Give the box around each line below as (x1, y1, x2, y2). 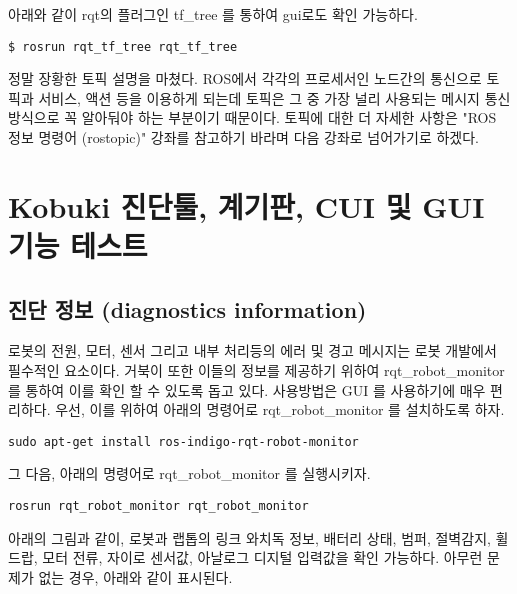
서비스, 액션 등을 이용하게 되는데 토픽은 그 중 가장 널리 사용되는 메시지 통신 (38, 87, 511, 108)
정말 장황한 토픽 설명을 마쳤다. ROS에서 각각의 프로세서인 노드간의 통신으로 (8, 68, 482, 89)
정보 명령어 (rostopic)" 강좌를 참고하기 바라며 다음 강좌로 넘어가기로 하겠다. (8, 127, 479, 148)
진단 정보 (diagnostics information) (8, 293, 367, 324)
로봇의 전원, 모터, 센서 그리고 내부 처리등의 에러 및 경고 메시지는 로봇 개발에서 (8, 340, 497, 361)
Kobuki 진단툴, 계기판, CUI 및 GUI (8, 185, 485, 226)
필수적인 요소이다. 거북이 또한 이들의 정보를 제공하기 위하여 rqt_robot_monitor (8, 359, 505, 380)
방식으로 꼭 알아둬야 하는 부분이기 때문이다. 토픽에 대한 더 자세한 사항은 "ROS (8, 107, 497, 128)
